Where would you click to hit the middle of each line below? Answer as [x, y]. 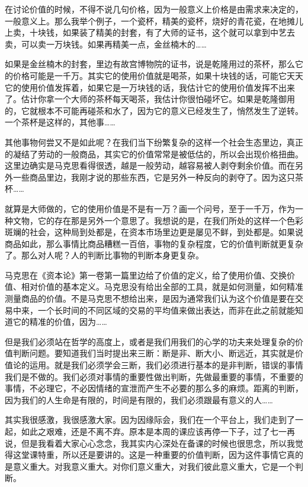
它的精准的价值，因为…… [60, 322]
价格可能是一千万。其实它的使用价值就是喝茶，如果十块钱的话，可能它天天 [158, 75]
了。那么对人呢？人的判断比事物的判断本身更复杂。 [104, 255]
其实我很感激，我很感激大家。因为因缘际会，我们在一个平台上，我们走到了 [150, 420]
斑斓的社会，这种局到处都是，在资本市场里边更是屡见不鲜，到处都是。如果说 [154, 232]
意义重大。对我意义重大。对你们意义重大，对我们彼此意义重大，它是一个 [154, 466]
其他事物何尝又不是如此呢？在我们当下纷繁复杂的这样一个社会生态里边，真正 [154, 142]
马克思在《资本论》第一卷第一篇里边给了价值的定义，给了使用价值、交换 [146, 275]
